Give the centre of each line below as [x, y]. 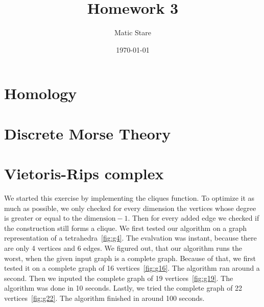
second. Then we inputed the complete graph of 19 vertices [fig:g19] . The [119, 278]
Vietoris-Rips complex [84, 173]
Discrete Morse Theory [88, 133]
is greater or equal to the [43, 218]
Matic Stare [133, 32]
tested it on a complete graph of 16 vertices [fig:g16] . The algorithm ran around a [132, 268]
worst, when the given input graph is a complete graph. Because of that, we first [130, 258]
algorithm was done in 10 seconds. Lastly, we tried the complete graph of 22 [123, 288]
